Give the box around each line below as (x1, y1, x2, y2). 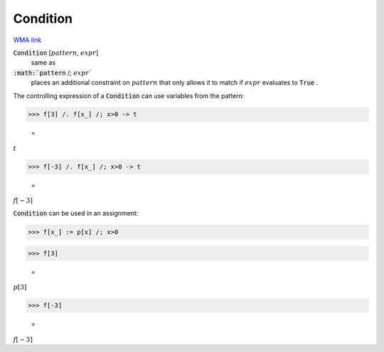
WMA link (13, 36, 42, 44)
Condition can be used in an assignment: (13, 209, 139, 218)
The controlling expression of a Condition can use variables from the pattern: (13, 91, 245, 100)
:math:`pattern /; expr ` (13, 68, 92, 77)
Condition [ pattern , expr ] (13, 48, 99, 57)
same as (31, 58, 56, 67)
